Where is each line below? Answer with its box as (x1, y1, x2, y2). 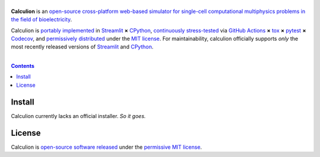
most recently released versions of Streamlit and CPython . (11, 43, 153, 50)
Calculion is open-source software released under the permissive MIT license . (11, 143, 202, 151)
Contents (11, 63, 35, 70)
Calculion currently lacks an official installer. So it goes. (11, 112, 146, 119)
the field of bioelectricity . (11, 16, 72, 23)
